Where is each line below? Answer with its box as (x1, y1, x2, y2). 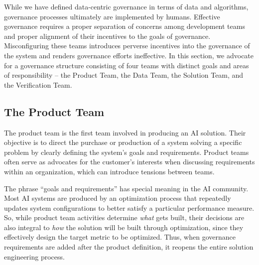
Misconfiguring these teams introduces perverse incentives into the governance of (4, 40, 250, 51)
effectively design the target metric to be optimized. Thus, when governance (4, 232, 236, 242)
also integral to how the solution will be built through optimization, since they (4, 222, 244, 232)
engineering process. (4, 251, 65, 262)
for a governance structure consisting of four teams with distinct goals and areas (4, 60, 249, 70)
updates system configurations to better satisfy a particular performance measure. (4, 202, 255, 213)
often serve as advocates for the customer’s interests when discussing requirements (4, 156, 255, 167)
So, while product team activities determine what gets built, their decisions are (4, 212, 245, 223)
